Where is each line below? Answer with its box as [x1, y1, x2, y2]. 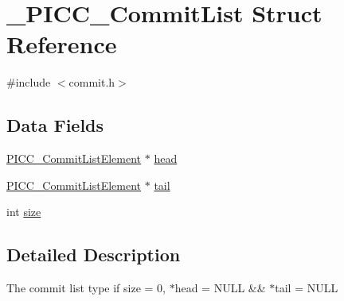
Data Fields [6, 113, 104, 137]
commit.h [68, 74, 115, 91]
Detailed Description [6, 242, 181, 267]
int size [6, 203, 41, 220]
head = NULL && [174, 280, 266, 296]
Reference [6, 28, 117, 60]
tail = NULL [275, 280, 338, 296]
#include [6, 74, 51, 91]
